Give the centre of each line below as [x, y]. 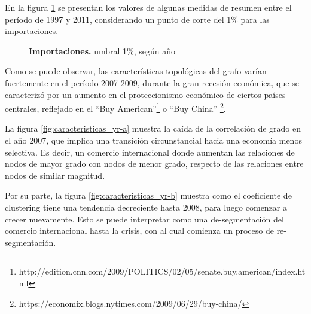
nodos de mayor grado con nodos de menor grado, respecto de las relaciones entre [154, 164]
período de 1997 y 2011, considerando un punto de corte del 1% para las [137, 19]
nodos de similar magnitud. [55, 175]
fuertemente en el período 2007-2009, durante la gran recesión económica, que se [152, 82]
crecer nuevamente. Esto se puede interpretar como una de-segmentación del [144, 219]
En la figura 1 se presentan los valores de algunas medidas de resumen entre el [148, 7]
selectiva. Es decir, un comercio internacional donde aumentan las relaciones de [150, 152]
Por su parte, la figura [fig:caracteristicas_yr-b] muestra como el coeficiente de [148, 195]
